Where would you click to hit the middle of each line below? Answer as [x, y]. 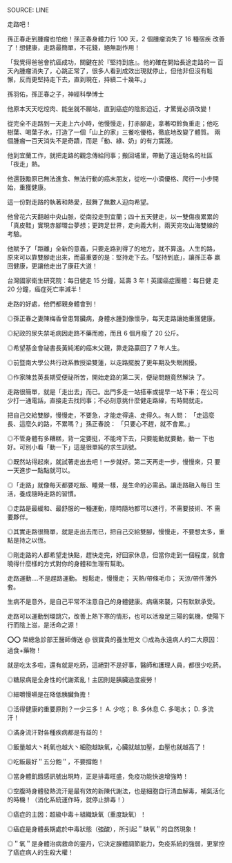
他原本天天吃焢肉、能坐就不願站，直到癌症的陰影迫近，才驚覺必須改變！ [110, 109]
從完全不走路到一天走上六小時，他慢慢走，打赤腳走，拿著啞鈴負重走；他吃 [113, 123]
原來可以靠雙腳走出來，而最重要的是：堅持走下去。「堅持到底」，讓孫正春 [110, 257]
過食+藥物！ [25, 650]
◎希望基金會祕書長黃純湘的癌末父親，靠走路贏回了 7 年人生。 [95, 348]
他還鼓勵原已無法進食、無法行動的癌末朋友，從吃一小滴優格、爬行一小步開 [113, 178]
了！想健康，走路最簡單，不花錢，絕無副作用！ [74, 47]
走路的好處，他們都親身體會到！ [52, 304]
